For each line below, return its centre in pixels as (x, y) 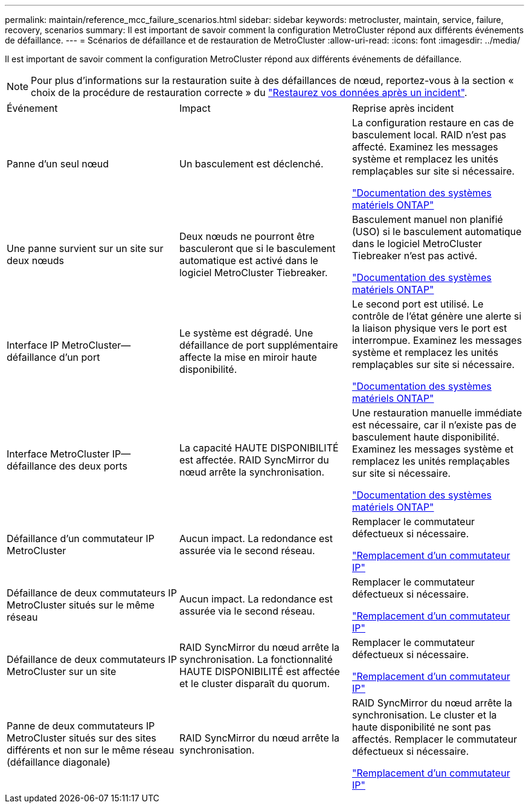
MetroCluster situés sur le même (81, 605)
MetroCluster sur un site (62, 671)
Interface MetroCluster (58, 454)
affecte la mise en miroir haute (248, 357)
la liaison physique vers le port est (429, 328)
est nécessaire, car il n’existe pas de (434, 425)
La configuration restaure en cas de (433, 123)
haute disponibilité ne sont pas (421, 727)
